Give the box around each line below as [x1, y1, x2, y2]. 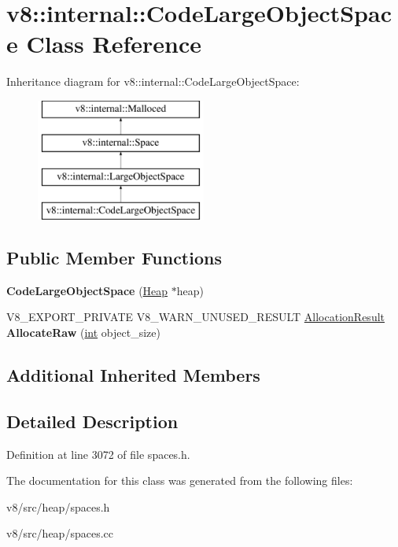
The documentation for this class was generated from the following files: [6, 472, 353, 489]
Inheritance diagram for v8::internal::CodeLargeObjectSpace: [6, 73, 300, 90]
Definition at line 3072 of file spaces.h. [6, 445, 190, 462]
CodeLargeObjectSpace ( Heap [6, 282, 168, 298]
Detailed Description [6, 408, 179, 433]
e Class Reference [6, 28, 201, 60]
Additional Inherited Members [6, 363, 260, 387]
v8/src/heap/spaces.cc [6, 525, 113, 541]
